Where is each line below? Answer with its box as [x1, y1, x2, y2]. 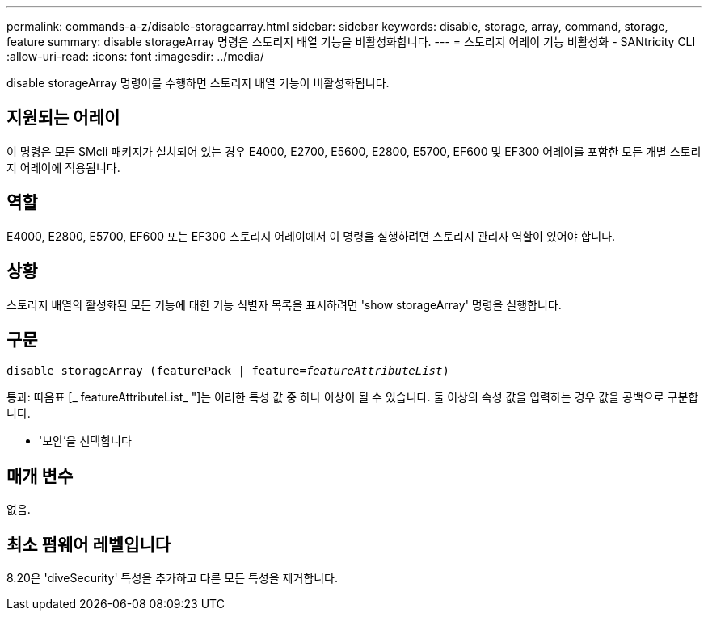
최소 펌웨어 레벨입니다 [6, 534, 171, 555]
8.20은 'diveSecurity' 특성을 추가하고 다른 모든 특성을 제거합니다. [6, 571, 338, 586]
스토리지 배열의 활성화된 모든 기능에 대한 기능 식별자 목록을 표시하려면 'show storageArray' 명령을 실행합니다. [6, 297, 562, 312]
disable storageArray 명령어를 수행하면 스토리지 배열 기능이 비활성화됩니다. [6, 76, 390, 90]
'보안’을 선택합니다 [39, 434, 132, 448]
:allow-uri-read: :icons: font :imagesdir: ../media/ [6, 49, 264, 63]
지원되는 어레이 [6, 107, 120, 128]
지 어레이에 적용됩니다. [6, 160, 120, 174]
